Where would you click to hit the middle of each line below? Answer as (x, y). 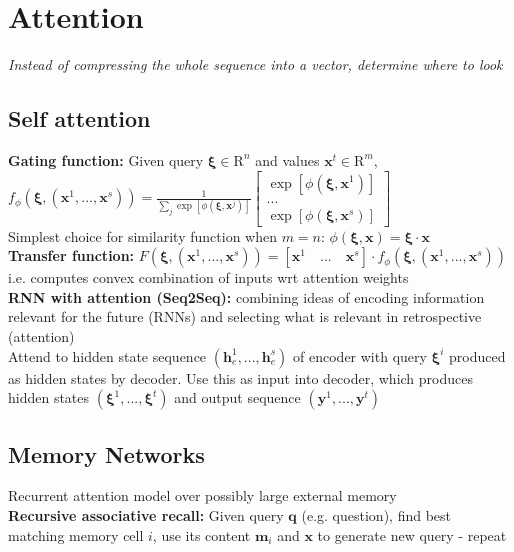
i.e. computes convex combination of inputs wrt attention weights (208, 277)
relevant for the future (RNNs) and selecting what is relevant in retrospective (245, 316)
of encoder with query (360, 355)
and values (287, 159)
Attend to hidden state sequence (107, 355)
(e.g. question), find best (376, 514)
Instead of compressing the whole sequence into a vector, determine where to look (255, 64)
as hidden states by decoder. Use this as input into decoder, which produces (240, 377)
